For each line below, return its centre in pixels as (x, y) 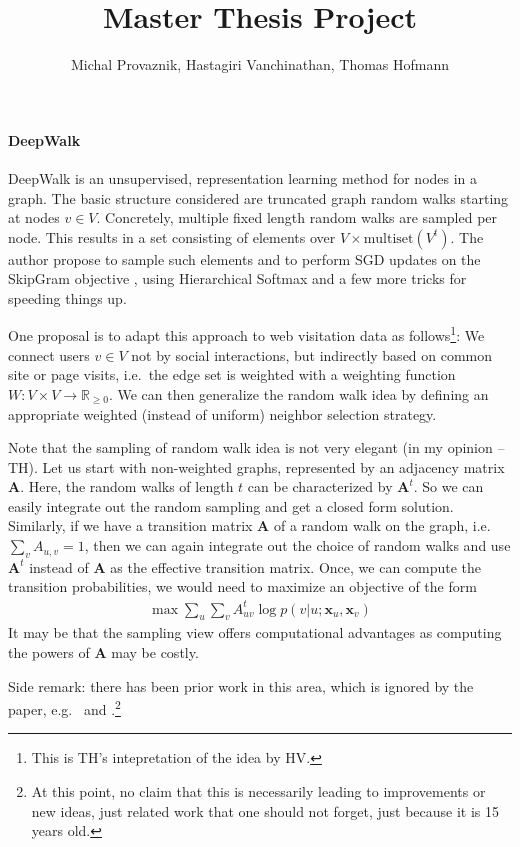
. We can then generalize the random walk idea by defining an (298, 393)
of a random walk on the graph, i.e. (382, 525)
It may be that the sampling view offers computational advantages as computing (255, 632)
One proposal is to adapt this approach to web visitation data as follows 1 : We (246, 334)
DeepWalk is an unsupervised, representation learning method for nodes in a (243, 177)
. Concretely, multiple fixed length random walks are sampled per (297, 217)
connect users (49, 354)
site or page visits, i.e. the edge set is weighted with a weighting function (232, 374)
